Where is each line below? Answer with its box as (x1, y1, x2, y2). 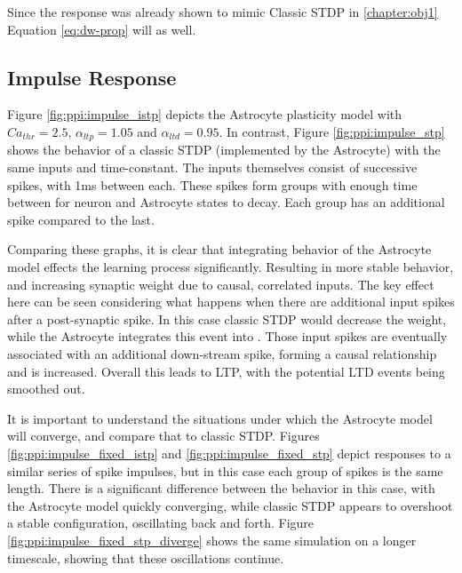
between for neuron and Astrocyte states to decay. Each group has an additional (7, 193, 445, 211)
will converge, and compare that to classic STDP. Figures (7, 426, 320, 445)
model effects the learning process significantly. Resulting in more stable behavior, (7, 258, 454, 275)
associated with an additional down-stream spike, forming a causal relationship (7, 344, 437, 362)
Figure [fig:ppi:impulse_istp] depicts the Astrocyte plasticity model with (7, 105, 402, 123)
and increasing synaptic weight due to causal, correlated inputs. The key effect (7, 275, 434, 293)
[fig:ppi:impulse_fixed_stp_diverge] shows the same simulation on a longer (7, 530, 417, 549)
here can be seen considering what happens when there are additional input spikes (7, 292, 455, 311)
